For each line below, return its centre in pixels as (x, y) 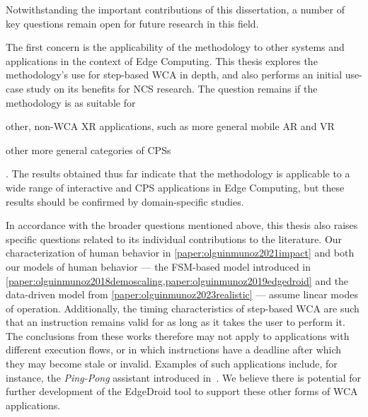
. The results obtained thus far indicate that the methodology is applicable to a (178, 174)
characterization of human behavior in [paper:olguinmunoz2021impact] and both (180, 253)
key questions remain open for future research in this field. (132, 23)
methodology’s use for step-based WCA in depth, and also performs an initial (174, 75)
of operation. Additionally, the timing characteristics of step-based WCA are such (183, 308)
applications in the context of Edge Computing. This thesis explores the (162, 60)
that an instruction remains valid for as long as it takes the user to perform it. (176, 322)
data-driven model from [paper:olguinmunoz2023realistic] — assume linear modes (182, 294)
